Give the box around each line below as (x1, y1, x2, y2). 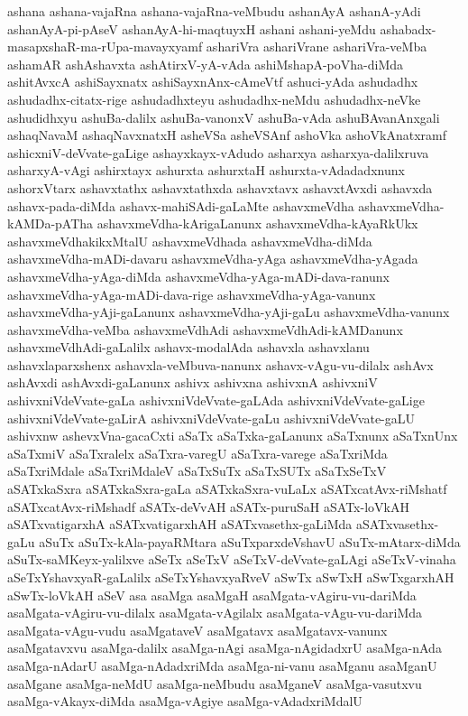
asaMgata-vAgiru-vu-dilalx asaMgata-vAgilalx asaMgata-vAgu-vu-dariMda (7, 603, 423, 622)
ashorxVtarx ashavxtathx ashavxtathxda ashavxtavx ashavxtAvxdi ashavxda (7, 178, 433, 197)
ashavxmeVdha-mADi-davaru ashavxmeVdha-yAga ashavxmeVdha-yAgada (7, 249, 418, 268)
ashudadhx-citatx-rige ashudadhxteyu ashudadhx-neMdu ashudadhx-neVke (7, 89, 421, 108)
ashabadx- (380, 19, 436, 38)
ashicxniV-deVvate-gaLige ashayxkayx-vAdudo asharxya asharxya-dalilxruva (7, 143, 429, 162)
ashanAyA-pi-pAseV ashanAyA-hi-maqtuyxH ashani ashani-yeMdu (7, 19, 376, 38)
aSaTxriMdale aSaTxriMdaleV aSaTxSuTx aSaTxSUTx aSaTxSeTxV (7, 461, 387, 480)
